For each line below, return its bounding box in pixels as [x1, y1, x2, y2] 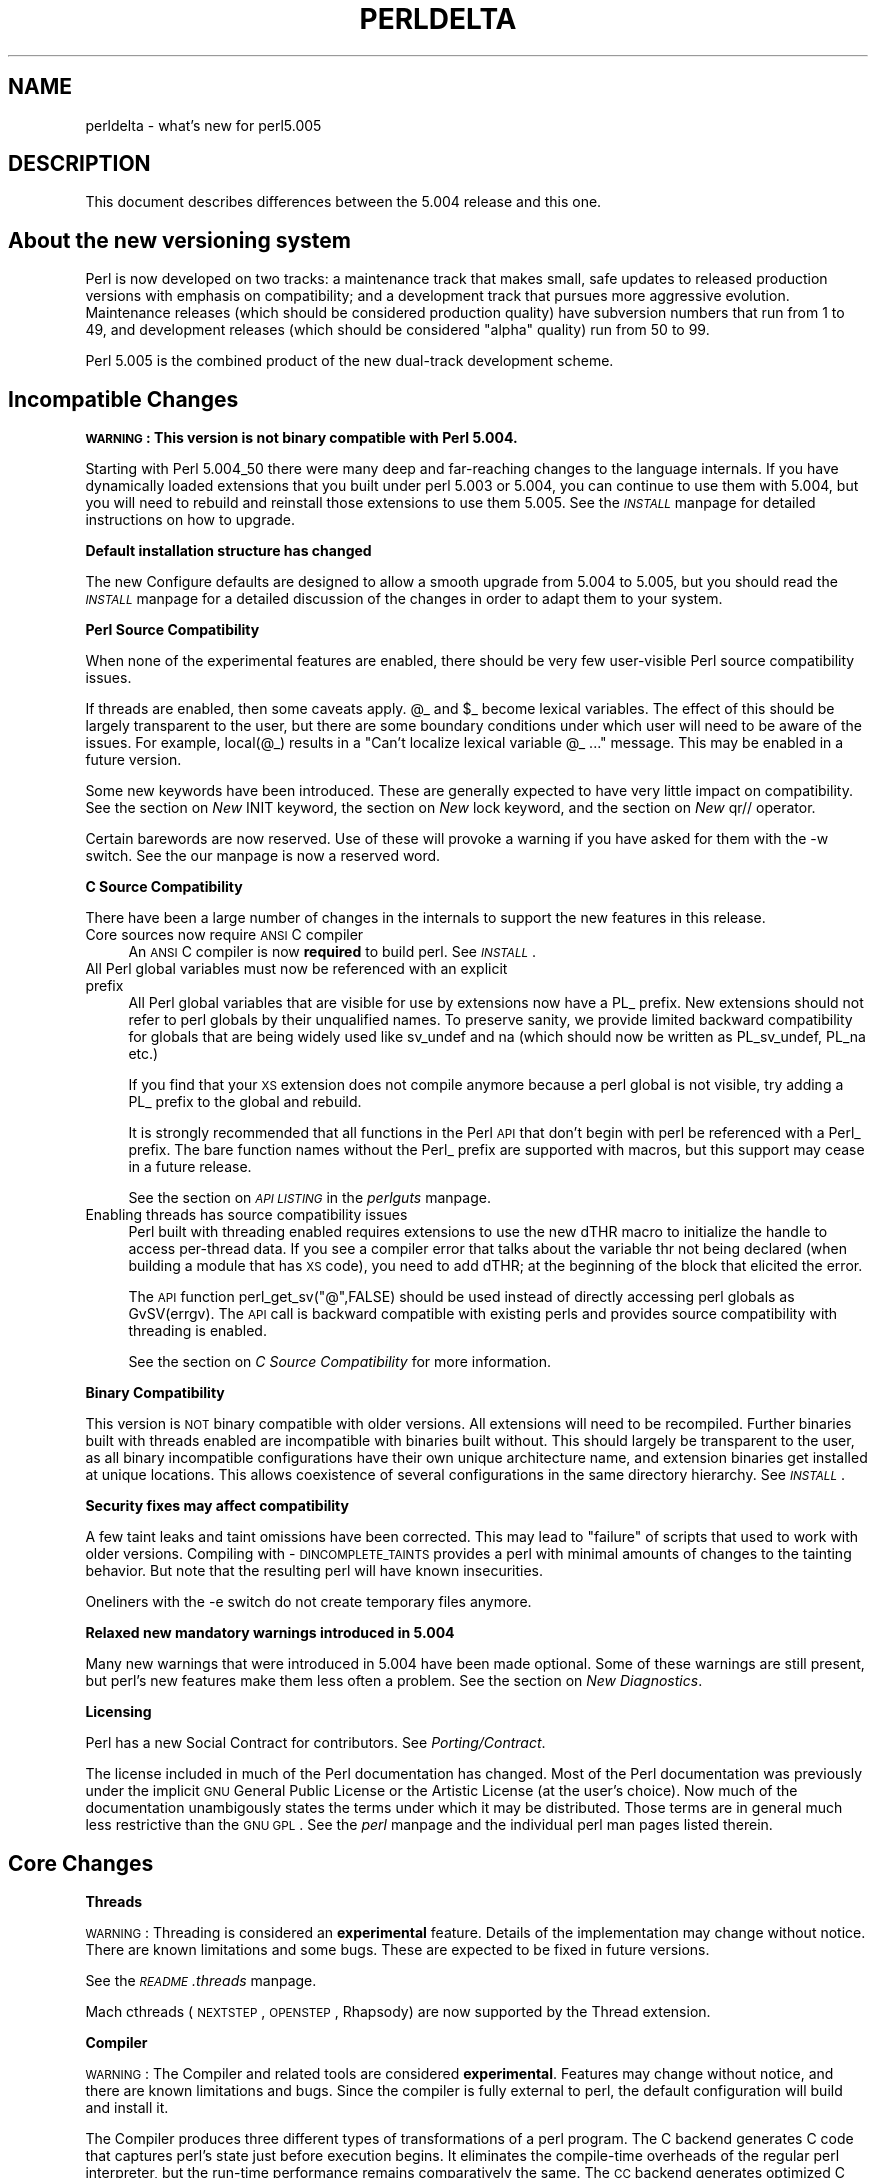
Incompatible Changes [8, 386, 239, 412]
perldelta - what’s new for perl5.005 [85, 116, 322, 134]
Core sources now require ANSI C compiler [85, 926, 364, 944]
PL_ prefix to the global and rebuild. [128, 1093, 362, 1111]
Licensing [85, 1703, 152, 1721]
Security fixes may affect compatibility [85, 1497, 349, 1515]
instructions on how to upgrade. [85, 511, 296, 529]
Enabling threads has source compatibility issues [85, 1206, 408, 1224]
